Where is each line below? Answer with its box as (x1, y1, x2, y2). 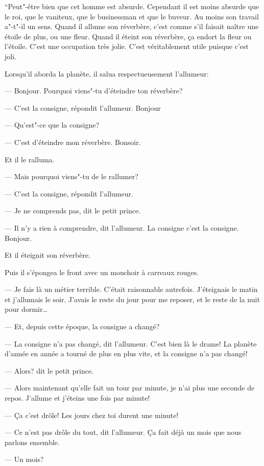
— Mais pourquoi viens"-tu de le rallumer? (5, 171, 138, 182)
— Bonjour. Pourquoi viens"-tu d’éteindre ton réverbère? (5, 85, 183, 96)
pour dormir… (5, 304, 47, 314)
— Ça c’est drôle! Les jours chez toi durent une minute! (5, 409, 179, 420)
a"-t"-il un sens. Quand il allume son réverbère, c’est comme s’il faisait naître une (5, 21, 259, 32)
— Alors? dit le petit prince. (5, 365, 93, 376)
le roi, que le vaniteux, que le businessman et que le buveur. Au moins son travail (5, 11, 259, 21)
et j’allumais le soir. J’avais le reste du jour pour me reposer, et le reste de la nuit (5, 293, 260, 304)
